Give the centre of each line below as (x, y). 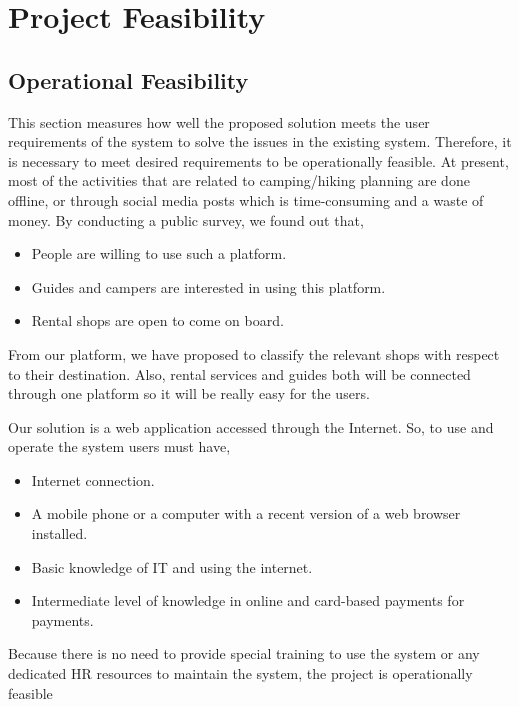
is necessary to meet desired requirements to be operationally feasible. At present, (258, 160)
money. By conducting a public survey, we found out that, (186, 219)
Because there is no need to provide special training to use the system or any (244, 653)
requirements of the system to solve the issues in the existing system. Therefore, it (260, 141)
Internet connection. (93, 479)
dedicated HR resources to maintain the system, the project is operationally (240, 673)
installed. (59, 533)
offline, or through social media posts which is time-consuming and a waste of (246, 199)
